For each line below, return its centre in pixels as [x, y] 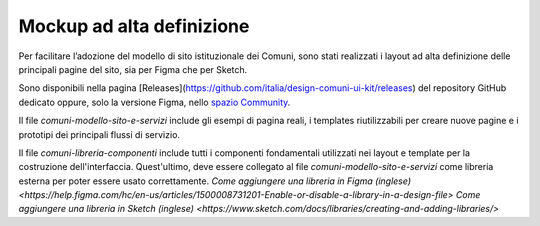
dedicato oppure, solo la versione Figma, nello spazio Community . [154, 102]
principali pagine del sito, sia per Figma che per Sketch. [133, 69]
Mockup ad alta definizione [134, 26]
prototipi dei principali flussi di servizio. [99, 134]
